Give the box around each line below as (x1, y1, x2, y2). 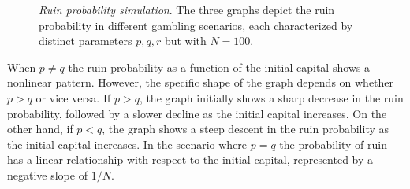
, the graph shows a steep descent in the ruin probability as (102, 120, 389, 137)
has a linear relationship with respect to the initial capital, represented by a (7, 151, 374, 168)
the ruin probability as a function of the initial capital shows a (68, 58, 371, 75)
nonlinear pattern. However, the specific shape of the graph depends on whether (7, 74, 394, 91)
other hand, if (7, 120, 73, 137)
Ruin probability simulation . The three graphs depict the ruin (39, 2, 335, 17)
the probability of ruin (279, 135, 387, 152)
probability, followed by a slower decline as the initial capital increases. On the (7, 105, 387, 121)
